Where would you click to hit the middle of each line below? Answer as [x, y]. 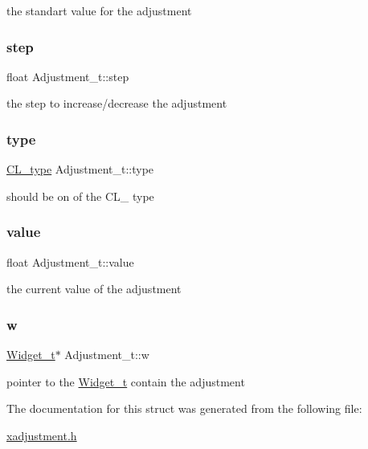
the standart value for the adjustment [99, 10]
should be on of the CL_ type [80, 196]
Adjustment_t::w [107, 355]
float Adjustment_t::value [70, 261]
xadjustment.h [42, 435]
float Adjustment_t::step [68, 76]
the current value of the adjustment [94, 289]
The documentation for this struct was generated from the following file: [184, 408]
